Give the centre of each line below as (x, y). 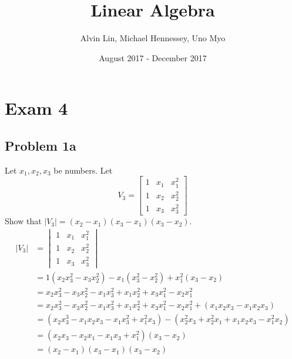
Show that (23, 221)
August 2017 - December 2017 (153, 57)
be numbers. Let (83, 170)
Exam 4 (36, 108)
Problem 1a (41, 145)
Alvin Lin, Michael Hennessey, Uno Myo (153, 38)
